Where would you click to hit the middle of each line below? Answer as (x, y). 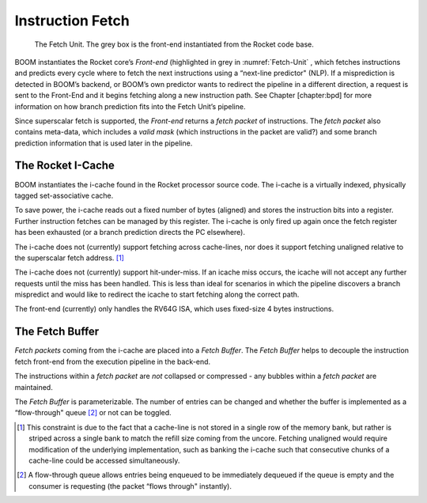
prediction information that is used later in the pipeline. (104, 143)
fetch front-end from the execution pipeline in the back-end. (113, 361)
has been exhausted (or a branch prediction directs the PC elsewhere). (130, 233)
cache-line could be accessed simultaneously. (104, 460)
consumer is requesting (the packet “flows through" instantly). (130, 486)
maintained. (34, 387)
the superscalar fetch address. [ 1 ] (69, 258)
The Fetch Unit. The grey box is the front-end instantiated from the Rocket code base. (174, 44)
